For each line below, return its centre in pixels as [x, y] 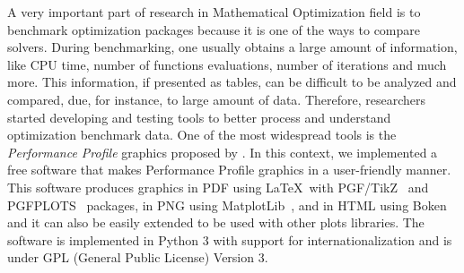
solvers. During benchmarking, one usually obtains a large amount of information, [232, 47]
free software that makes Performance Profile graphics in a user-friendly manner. [229, 170]
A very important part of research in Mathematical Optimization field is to [214, 12]
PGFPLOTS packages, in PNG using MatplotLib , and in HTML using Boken [227, 205]
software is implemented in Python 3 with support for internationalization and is [230, 239]
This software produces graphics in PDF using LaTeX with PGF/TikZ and [218, 187]
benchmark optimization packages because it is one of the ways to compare [214, 29]
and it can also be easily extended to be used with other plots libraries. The [216, 222]
